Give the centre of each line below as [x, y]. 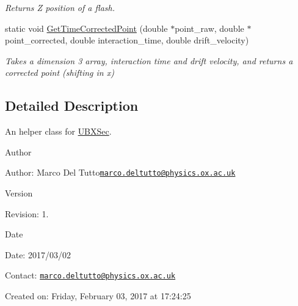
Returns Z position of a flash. [60, 7]
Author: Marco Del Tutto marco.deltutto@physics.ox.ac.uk [120, 172]
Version [19, 193]
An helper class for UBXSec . [58, 131]
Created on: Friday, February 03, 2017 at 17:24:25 [98, 296]
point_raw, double [209, 28]
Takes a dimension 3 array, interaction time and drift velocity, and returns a [149, 60]
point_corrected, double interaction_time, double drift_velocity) [127, 40]
